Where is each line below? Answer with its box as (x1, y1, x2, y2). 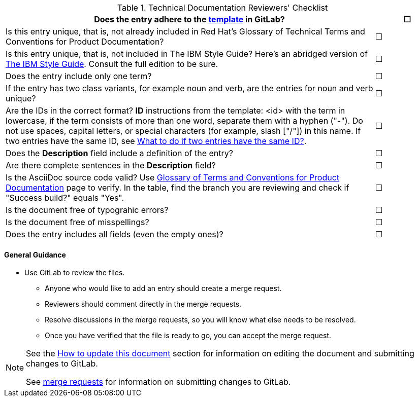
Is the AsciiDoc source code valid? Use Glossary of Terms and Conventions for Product (6, 172, 340, 183)
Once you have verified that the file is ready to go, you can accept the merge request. (45, 331, 331, 340)
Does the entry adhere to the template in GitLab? (94, 14, 285, 24)
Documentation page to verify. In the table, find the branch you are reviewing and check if (6, 183, 349, 193)
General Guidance (4, 250, 66, 259)
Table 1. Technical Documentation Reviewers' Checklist (117, 3, 328, 13)
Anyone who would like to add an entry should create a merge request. (45, 284, 282, 293)
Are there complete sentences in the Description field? (6, 160, 216, 170)
